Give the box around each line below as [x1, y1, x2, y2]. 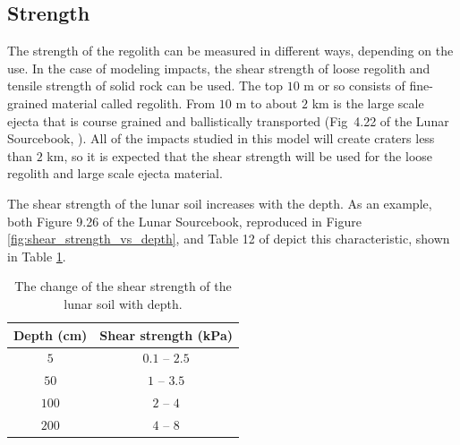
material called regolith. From [51, 93, 216, 112]
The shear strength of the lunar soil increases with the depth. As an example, [7, 193, 432, 212]
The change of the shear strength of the [14, 277, 232, 295]
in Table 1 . [7, 246, 66, 265]
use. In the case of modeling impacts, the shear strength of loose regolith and [7, 58, 430, 77]
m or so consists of [303, 76, 405, 95]
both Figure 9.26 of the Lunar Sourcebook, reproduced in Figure [7, 211, 362, 230]
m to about [235, 93, 298, 112]
